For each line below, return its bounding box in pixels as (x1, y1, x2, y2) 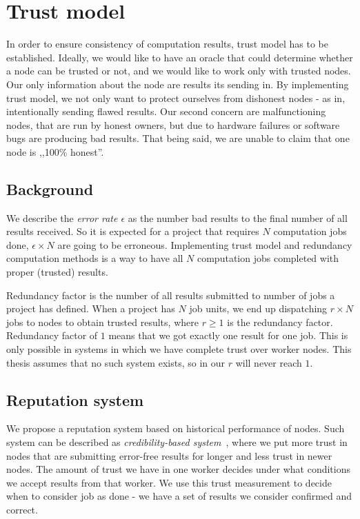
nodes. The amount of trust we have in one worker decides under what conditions (6, 462, 350, 476)
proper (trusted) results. (6, 265, 108, 279)
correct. (6, 502, 38, 516)
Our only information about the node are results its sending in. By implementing (6, 77, 349, 91)
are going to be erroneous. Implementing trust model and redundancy (57, 237, 352, 252)
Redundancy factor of (6, 328, 98, 343)
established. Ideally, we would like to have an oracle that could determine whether (6, 50, 353, 64)
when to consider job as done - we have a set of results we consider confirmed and (6, 489, 352, 503)
